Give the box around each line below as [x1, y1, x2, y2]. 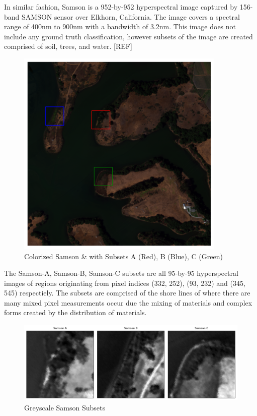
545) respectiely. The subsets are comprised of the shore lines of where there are [4, 287, 250, 298]
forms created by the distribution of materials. [4, 307, 147, 318]
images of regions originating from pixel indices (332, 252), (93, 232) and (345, [4, 277, 245, 288]
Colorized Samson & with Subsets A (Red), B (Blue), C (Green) [24, 251, 223, 261]
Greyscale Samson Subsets [24, 402, 106, 412]
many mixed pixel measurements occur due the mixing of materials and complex [4, 297, 252, 308]
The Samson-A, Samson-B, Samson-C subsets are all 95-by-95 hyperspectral [4, 268, 238, 278]
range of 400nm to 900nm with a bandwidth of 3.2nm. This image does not [4, 21, 236, 32]
